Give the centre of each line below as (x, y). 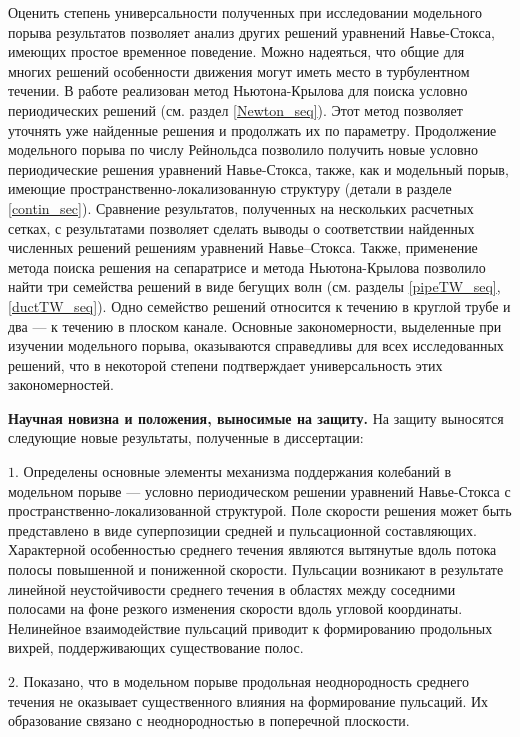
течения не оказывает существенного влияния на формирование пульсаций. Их (248, 700)
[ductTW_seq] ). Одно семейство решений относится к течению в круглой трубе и (259, 305)
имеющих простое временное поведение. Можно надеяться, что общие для (236, 51)
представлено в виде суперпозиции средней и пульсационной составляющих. (243, 529)
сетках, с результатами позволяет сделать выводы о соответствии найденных (241, 227)
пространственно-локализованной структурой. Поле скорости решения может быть (260, 510)
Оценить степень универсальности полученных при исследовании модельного (245, 12)
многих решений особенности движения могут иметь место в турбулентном (239, 70)
